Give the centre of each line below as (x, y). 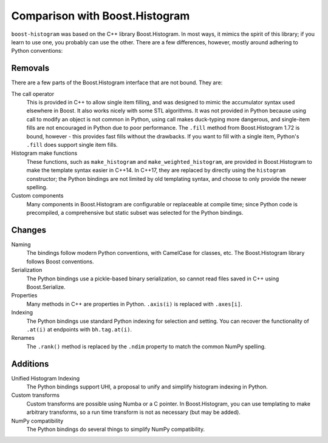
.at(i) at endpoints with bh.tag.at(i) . (79, 329)
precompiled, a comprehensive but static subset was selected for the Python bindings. (135, 213)
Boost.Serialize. (46, 287)
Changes (29, 230)
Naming (21, 245)
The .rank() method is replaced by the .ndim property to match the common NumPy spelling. (146, 347)
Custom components (37, 196)
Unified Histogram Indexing (46, 378)
